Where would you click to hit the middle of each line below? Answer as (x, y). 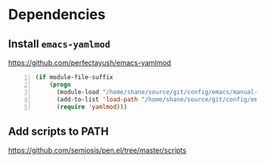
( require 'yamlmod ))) (92, 107)
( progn (60, 85)
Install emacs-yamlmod (59, 44)
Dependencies (57, 15)
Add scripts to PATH (58, 131)
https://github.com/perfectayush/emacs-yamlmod (90, 63)
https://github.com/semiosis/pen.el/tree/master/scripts (97, 150)
